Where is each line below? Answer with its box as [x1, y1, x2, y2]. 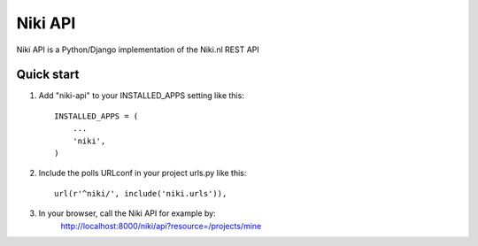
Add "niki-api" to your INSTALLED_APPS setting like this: [38, 90, 245, 101]
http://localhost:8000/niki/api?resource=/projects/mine [60, 220, 262, 231]
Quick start [16, 67, 80, 82]
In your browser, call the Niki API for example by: [38, 208, 216, 219]
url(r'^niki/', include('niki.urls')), [54, 188, 227, 198]
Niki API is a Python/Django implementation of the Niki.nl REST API [16, 44, 260, 55]
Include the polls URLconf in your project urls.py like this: [38, 168, 247, 179]
